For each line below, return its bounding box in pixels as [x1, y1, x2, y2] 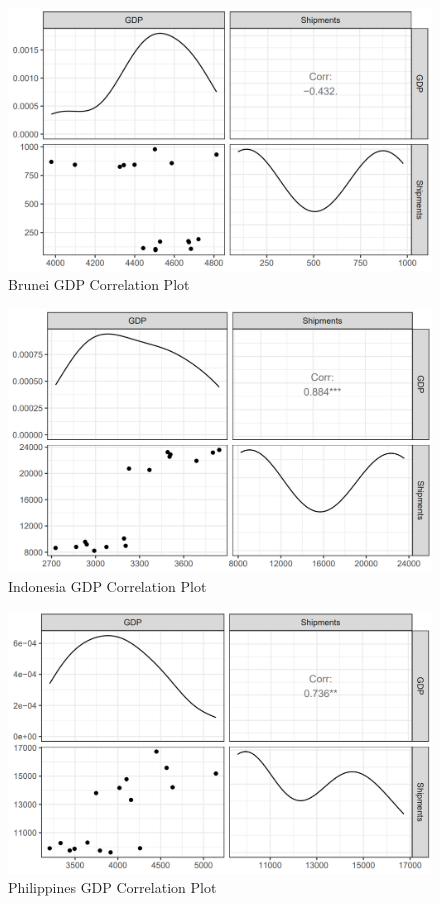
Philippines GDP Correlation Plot [8, 877, 217, 898]
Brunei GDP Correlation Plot [8, 274, 190, 295]
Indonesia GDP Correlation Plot [8, 576, 207, 597]
